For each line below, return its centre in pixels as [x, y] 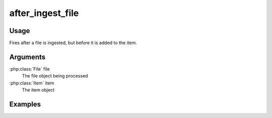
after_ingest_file [44, 13]
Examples [25, 104]
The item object [38, 90]
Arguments [27, 57]
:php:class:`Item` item [32, 83]
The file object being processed [55, 76]
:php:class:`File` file [29, 69]
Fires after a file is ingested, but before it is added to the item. [73, 43]
